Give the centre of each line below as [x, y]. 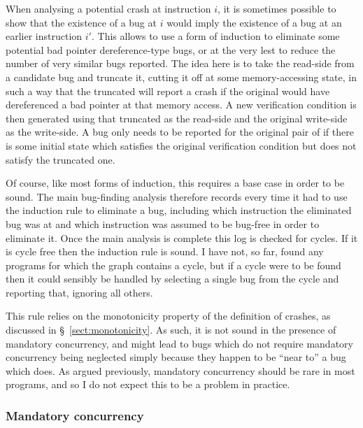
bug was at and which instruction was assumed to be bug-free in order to [163, 223]
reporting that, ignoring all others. [79, 292]
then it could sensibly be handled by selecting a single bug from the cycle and [172, 279]
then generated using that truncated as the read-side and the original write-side [177, 118]
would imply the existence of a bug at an [254, 22]
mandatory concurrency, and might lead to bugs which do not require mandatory [179, 343]
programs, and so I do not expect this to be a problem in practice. [148, 384]
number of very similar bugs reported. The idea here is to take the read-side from [180, 63]
